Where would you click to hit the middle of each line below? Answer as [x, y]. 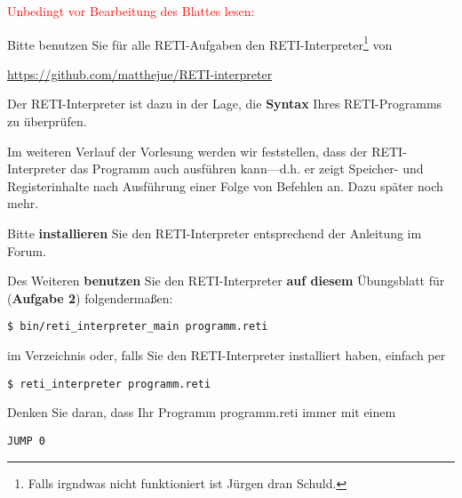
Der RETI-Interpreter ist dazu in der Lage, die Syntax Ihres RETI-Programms [225, 104]
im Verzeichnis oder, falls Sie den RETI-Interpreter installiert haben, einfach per [227, 355]
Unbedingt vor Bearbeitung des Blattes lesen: [131, 11]
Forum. [27, 250]
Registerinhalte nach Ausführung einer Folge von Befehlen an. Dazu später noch [225, 185]
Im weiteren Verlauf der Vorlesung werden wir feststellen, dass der [187, 151]
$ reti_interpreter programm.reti [109, 384]
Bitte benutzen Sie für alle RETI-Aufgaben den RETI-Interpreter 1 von [200, 43]
